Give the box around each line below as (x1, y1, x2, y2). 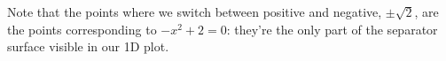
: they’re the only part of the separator (226, 19, 438, 38)
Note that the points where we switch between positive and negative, (7, 3, 382, 20)
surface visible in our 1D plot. (7, 37, 169, 56)
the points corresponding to (7, 19, 157, 38)
